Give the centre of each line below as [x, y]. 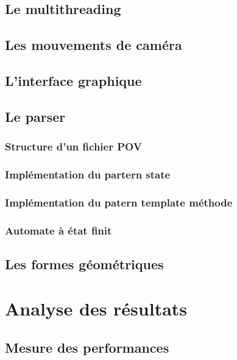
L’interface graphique [73, 80]
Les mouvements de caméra [94, 45]
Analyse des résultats [96, 309]
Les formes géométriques [84, 263]
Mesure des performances [87, 348]
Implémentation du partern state [88, 174]
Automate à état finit [58, 230]
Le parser [35, 116]
